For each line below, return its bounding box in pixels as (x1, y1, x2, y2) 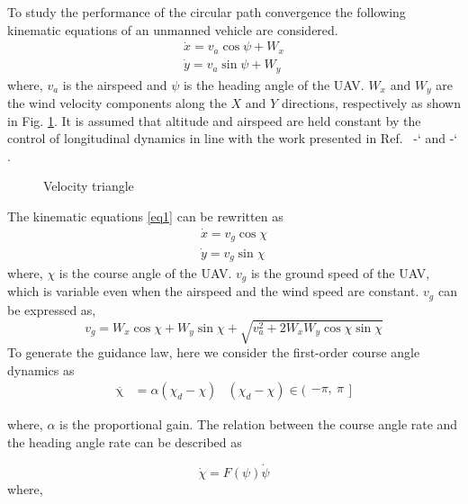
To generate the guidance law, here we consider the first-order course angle (7, 343, 420, 362)
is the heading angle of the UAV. (183, 75, 364, 94)
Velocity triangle (43, 176, 134, 195)
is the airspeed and (62, 75, 167, 94)
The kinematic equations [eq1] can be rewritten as (7, 207, 283, 226)
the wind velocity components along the (7, 94, 227, 112)
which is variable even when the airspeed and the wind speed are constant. (7, 282, 419, 301)
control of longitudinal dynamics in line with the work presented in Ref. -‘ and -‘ (7, 129, 458, 148)
